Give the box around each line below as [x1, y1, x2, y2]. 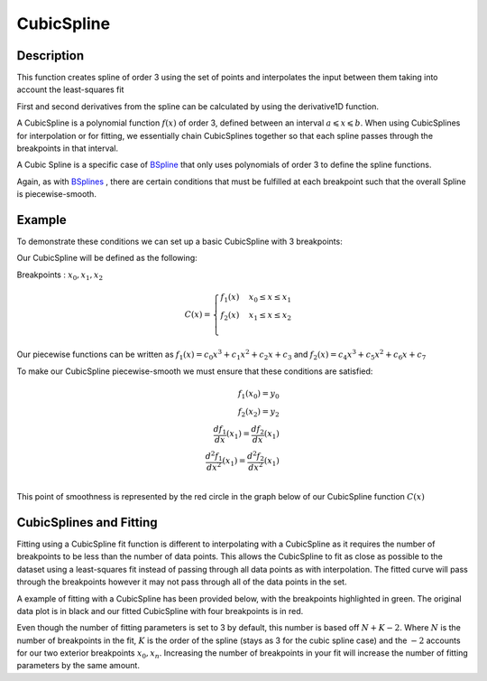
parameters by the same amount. [16, 660, 140, 671]
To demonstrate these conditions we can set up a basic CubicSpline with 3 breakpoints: [16, 236, 343, 247]
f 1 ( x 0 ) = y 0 [237, 388, 280, 401]
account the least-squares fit [16, 84, 124, 95]
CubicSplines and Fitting [16, 515, 158, 530]
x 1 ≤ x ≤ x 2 [248, 310, 292, 322]
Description [16, 48, 85, 63]
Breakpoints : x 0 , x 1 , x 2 [16, 269, 104, 282]
